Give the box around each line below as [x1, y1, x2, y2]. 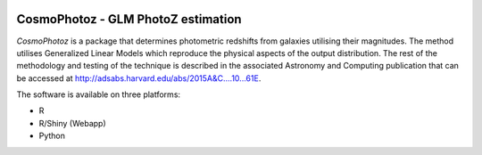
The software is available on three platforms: [16, 89, 181, 100]
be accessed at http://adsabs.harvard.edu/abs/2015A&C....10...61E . [16, 72, 262, 84]
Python [38, 130, 66, 142]
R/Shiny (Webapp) [38, 118, 106, 128]
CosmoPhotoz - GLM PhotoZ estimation [16, 12, 242, 27]
